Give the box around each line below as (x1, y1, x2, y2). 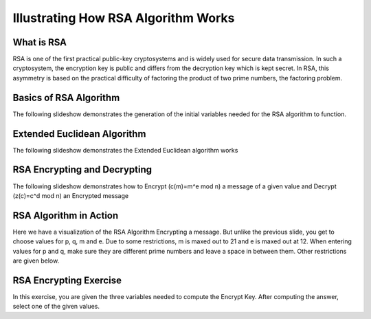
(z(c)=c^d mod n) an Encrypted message (12, 191, 129, 199)
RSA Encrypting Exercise (12, 274, 122, 286)
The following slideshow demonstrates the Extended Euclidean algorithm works (12, 146, 238, 154)
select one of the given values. (12, 302, 100, 311)
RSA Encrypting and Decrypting (12, 164, 153, 175)
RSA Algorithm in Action (12, 210, 119, 221)
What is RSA (12, 36, 67, 48)
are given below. (12, 256, 60, 265)
